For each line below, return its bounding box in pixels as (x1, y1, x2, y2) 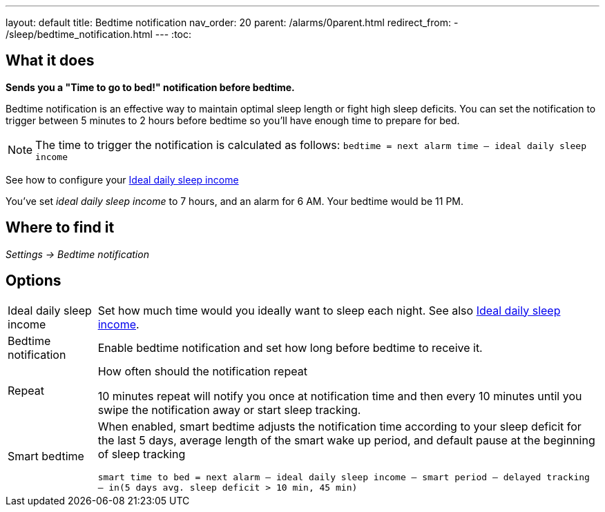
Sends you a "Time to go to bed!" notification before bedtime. (6, 81, 295, 93)
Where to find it (6, 219, 115, 237)
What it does (6, 52, 95, 70)
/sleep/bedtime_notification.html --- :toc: (6, 28, 192, 40)
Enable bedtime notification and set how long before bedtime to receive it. (97, 340, 483, 355)
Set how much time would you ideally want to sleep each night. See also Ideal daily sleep (97, 303, 561, 317)
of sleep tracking (97, 446, 186, 461)
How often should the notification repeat (97, 364, 307, 378)
